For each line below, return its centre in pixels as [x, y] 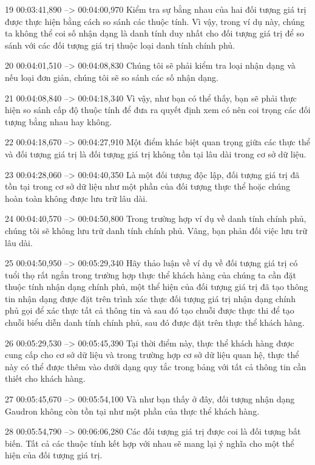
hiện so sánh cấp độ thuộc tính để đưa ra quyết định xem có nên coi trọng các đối [158, 110]
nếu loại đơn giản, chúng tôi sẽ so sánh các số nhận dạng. [112, 77]
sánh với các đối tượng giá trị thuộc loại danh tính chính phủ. [120, 45]
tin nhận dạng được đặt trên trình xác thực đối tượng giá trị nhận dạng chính [150, 298]
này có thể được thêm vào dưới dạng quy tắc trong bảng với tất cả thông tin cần [156, 366]
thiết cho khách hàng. [45, 378]
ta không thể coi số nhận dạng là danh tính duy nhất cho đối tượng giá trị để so [154, 33]
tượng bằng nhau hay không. [59, 121]
